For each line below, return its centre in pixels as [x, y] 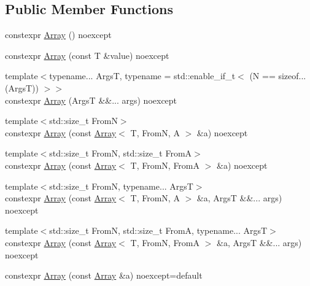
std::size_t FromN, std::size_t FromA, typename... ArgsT [158, 230]
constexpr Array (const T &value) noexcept [87, 55]
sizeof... [292, 76]
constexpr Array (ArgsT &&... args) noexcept [91, 100]
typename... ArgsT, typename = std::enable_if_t [142, 76]
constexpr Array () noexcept [58, 35]
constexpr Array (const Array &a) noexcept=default [104, 275]
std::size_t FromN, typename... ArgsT [121, 186]
